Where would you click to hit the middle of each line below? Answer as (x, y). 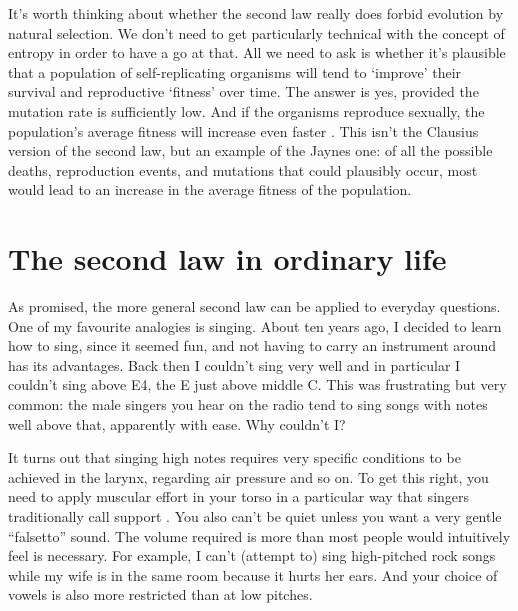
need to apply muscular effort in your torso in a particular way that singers (239, 496)
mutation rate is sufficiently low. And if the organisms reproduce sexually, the (246, 110)
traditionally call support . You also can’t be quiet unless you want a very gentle (255, 516)
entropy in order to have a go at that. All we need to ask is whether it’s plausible (257, 52)
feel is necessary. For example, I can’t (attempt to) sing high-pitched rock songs (252, 555)
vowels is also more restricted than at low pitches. (160, 594)
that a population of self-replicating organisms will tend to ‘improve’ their (235, 71)
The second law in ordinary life (227, 258)
